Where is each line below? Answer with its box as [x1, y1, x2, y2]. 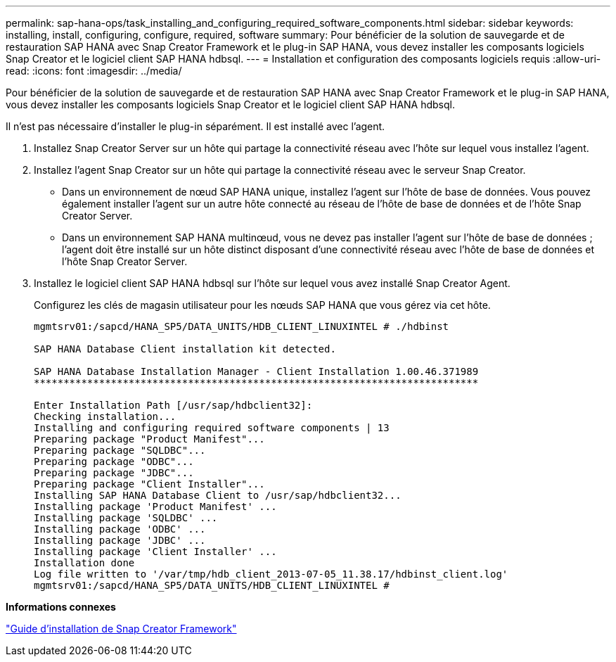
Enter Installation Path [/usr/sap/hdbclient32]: [34, 400, 313, 411]
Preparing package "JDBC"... [34, 467, 194, 478]
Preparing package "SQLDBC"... [34, 445, 206, 456]
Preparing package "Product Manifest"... [34, 433, 265, 445]
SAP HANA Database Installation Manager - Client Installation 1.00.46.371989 [34, 366, 479, 377]
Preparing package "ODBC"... [34, 456, 194, 467]
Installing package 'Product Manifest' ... [34, 501, 277, 512]
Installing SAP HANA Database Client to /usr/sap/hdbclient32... [34, 490, 402, 501]
